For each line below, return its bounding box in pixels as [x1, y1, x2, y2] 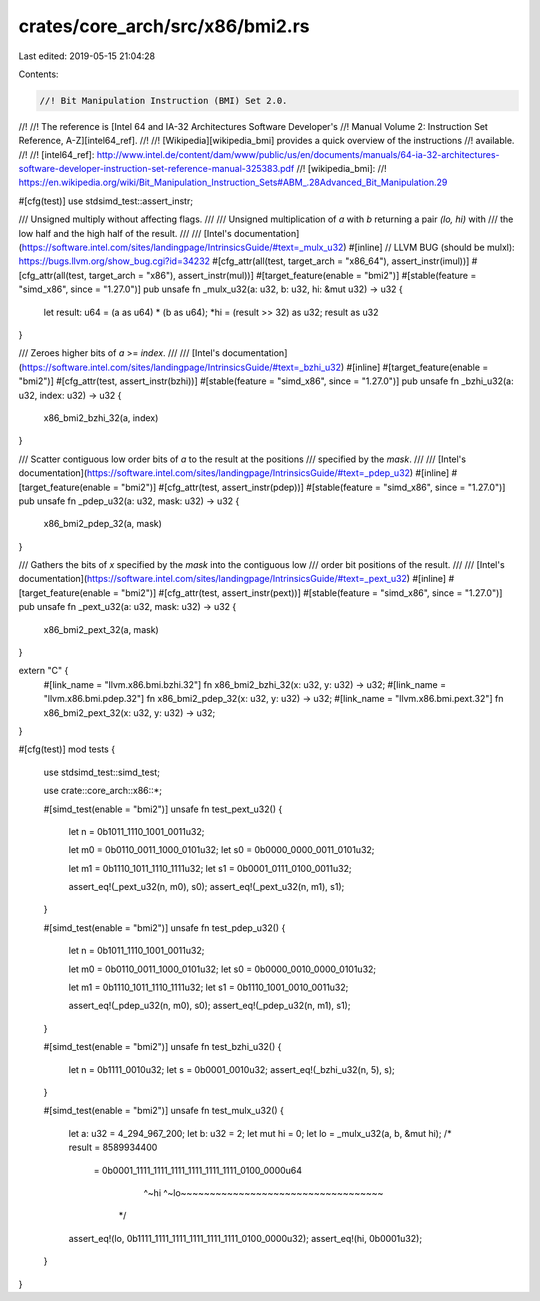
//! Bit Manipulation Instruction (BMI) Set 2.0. [39, 95, 288, 106]
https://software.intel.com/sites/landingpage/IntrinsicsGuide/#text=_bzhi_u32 [21, 361, 342, 373]
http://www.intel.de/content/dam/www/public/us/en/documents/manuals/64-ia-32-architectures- [96, 148, 500, 160]
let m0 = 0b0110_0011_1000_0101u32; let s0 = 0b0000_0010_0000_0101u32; [68, 963, 377, 975]
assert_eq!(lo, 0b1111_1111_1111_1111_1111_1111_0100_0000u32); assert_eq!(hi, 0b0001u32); [68, 1232, 423, 1244]
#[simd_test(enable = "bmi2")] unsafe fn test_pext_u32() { [43, 803, 283, 815]
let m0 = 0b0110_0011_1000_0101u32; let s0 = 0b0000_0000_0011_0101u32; [68, 844, 375, 856]
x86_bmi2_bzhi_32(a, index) [43, 411, 159, 424]
